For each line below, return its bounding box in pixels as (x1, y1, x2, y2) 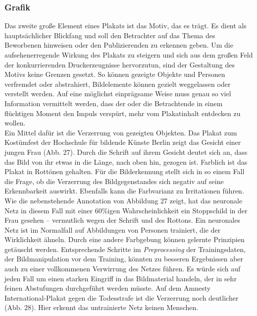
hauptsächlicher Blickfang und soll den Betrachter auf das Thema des (4, 30, 215, 40)
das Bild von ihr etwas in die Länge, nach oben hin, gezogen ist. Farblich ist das (4, 156, 248, 167)
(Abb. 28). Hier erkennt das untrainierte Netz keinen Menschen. (4, 302, 199, 313)
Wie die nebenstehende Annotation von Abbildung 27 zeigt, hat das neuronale (4, 195, 243, 205)
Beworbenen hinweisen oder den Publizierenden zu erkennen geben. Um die (4, 40, 233, 50)
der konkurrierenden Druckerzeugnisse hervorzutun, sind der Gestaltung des (4, 59, 235, 69)
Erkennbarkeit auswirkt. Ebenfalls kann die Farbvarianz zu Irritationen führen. (4, 186, 244, 196)
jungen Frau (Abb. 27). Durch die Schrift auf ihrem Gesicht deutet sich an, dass (4, 146, 248, 157)
